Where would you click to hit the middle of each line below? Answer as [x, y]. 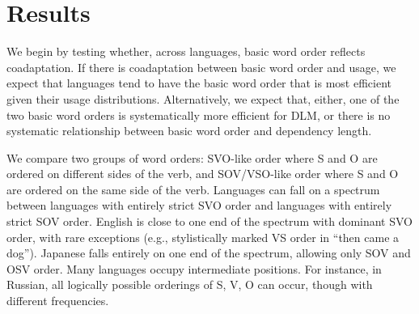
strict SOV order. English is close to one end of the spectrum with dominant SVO [210, 221]
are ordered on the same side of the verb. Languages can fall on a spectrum [193, 189]
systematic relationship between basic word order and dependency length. [189, 131]
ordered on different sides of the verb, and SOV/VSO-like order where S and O [203, 174]
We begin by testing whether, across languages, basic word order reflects [186, 51]
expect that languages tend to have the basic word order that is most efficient [199, 83]
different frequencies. [58, 301]
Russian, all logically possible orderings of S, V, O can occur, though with [190, 284]
